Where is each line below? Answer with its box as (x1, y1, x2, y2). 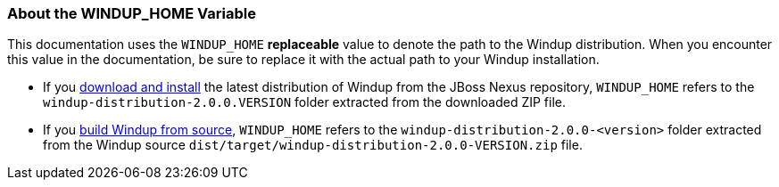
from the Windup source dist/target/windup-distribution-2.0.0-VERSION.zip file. (43, 137, 583, 153)
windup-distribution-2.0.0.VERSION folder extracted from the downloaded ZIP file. (43, 94, 567, 110)
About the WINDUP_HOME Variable (7, 4, 256, 22)
